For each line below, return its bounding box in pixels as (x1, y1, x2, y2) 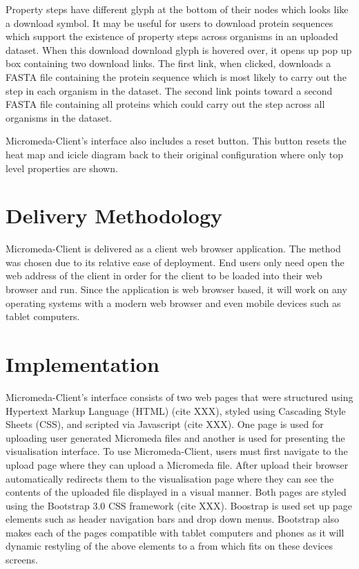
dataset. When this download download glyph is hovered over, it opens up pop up (6, 42, 352, 57)
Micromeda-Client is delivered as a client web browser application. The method (6, 241, 341, 256)
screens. (6, 552, 38, 567)
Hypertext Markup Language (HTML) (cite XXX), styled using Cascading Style (6, 403, 346, 418)
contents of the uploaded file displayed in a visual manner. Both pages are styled (6, 485, 347, 499)
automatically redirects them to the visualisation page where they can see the (6, 471, 334, 485)
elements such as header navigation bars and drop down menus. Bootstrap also (6, 512, 340, 526)
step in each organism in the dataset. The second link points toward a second (6, 83, 333, 97)
